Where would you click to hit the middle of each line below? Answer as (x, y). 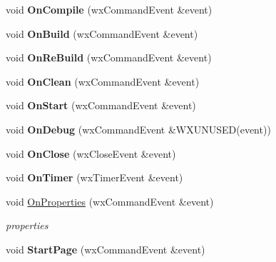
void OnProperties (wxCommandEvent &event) (110, 201)
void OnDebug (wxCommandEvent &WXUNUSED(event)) (138, 129)
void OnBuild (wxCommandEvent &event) (102, 33)
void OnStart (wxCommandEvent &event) (101, 105)
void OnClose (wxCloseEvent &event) (91, 153)
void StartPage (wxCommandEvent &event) (106, 249)
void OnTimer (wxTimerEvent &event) (94, 177)
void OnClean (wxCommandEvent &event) (103, 81)
